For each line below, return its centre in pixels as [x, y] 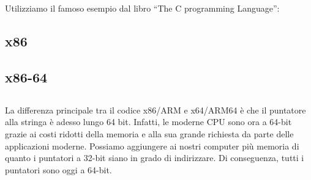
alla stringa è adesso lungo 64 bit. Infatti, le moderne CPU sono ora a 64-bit [148, 122]
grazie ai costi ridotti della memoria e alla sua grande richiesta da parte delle [149, 133]
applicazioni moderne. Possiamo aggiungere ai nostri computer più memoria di [152, 146]
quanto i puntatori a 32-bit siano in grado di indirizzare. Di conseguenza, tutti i [155, 158]
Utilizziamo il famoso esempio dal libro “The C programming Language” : [142, 8]
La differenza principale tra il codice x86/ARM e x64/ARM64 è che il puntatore [155, 110]
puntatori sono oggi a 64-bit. [58, 169]
